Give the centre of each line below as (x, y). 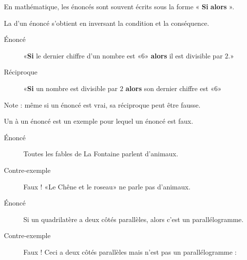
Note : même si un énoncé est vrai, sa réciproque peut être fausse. (102, 104)
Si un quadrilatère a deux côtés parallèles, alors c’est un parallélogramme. (133, 219)
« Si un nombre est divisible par (71, 88)
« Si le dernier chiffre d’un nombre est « (82, 55)
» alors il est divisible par (183, 55)
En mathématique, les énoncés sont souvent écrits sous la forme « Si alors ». (119, 6)
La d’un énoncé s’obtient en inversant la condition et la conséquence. (107, 23)
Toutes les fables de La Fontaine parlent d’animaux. (101, 154)
